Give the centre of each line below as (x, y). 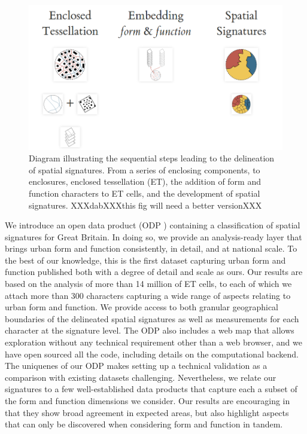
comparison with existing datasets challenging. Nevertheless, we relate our (141, 377)
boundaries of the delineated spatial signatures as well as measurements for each (152, 318)
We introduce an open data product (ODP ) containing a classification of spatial (153, 225)
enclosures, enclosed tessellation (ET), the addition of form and (145, 181)
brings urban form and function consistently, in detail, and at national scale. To (151, 248)
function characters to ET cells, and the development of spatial (145, 193)
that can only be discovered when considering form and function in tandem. (144, 424)
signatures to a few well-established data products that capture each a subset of (151, 389)
